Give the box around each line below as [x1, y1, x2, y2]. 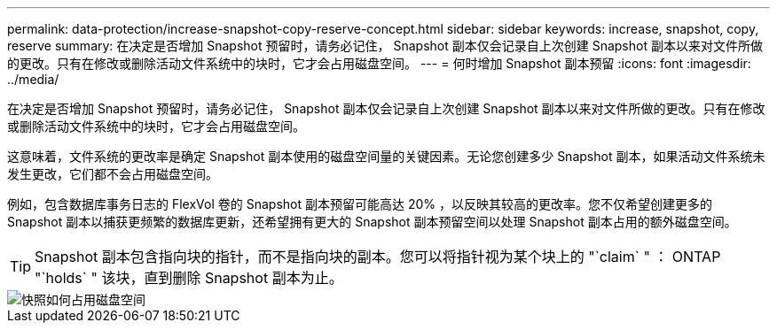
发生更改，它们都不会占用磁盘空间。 [7, 166, 218, 181]
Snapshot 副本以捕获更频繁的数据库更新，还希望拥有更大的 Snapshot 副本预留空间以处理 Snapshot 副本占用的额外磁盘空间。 [7, 214, 737, 229]
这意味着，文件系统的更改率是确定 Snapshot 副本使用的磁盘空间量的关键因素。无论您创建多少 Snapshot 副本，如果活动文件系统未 [7, 149, 765, 164]
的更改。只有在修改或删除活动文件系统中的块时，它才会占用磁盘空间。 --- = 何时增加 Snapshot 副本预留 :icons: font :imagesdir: [7, 56, 751, 71]
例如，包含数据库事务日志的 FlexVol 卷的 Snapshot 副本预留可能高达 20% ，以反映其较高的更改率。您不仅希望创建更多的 [7, 196, 712, 211]
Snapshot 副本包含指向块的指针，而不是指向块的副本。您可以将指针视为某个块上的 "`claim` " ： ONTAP [35, 248, 721, 265]
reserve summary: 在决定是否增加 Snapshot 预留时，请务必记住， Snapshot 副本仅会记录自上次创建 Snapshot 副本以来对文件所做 [7, 38, 763, 53]
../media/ [7, 72, 59, 87]
